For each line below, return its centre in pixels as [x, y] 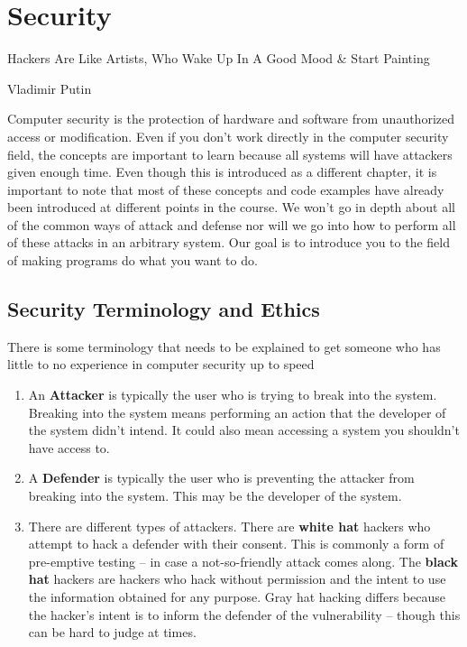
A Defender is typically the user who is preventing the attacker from [221, 478]
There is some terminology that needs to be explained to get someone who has [224, 346]
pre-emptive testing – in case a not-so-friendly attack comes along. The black [243, 561]
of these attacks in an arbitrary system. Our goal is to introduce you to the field [229, 242]
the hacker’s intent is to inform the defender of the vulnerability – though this [244, 614]
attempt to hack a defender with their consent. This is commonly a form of [236, 544]
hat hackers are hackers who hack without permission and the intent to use [237, 579]
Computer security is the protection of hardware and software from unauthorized [231, 119]
